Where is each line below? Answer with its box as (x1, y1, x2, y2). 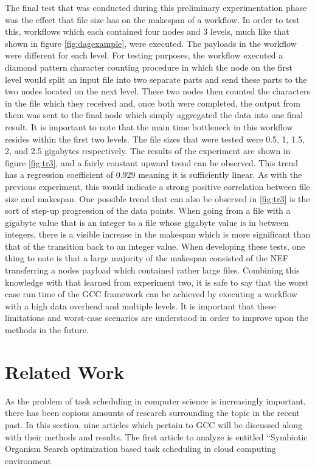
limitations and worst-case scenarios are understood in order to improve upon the (5, 311, 308, 324)
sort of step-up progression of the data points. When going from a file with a (5, 204, 291, 217)
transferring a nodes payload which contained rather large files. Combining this (5, 264, 300, 277)
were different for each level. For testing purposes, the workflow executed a (5, 49, 283, 62)
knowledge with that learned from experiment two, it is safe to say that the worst (5, 275, 309, 288)
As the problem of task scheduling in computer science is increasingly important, (5, 394, 306, 407)
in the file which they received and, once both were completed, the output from (5, 96, 300, 109)
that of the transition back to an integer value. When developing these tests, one (5, 239, 305, 252)
